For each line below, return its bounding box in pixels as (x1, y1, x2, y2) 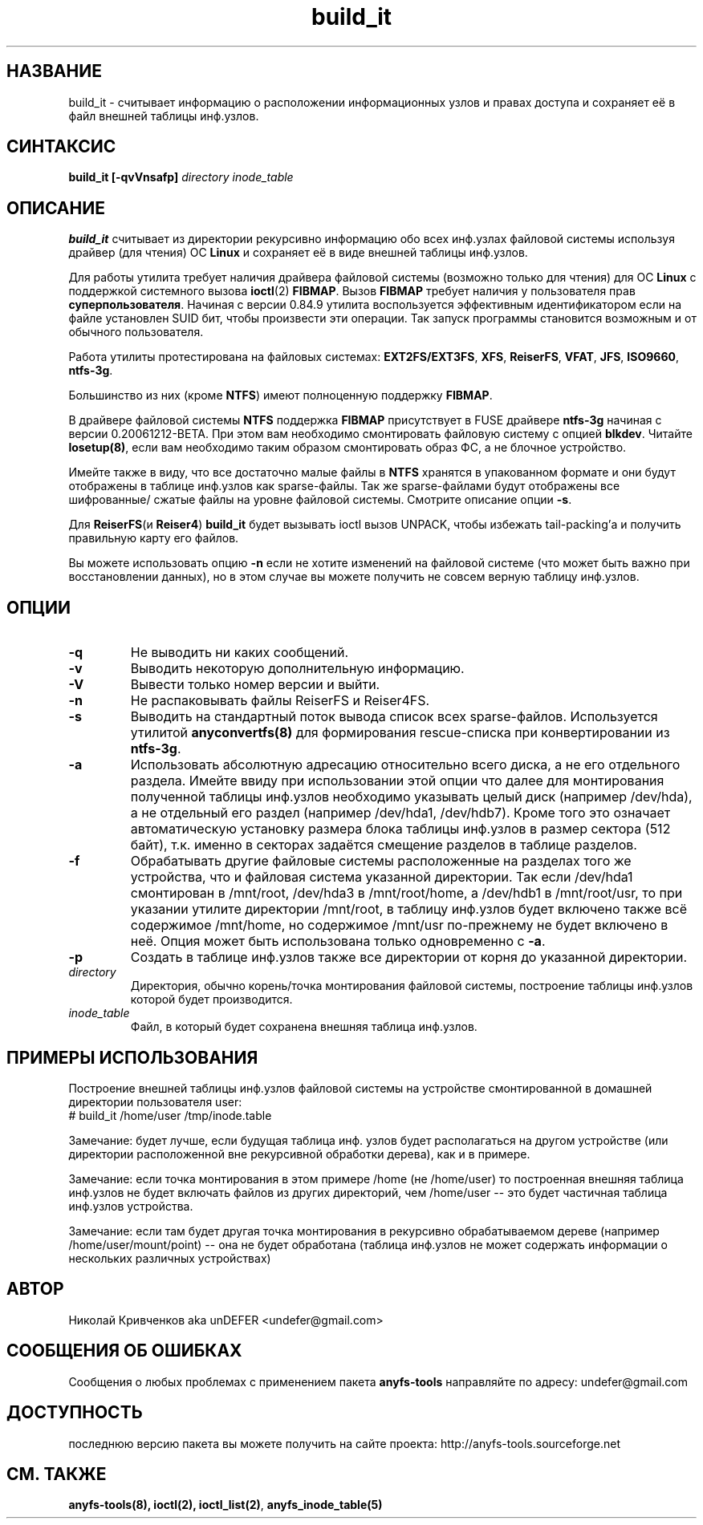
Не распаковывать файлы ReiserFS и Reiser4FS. (130, 692, 430, 709)
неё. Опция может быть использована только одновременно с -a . (130, 933, 546, 950)
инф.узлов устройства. (68, 1199, 193, 1213)
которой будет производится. (130, 992, 293, 1007)
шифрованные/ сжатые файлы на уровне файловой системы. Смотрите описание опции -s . (68, 493, 572, 507)
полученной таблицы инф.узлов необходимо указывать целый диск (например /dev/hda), (130, 789, 693, 805)
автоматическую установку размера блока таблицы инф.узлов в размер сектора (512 (130, 821, 671, 838)
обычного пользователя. (68, 325, 204, 339)
